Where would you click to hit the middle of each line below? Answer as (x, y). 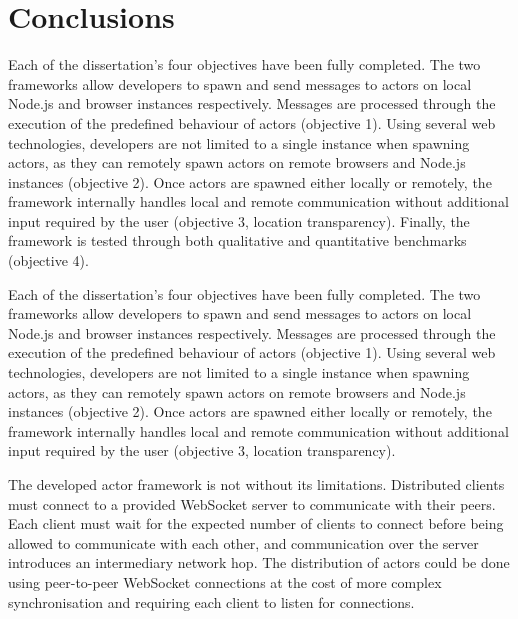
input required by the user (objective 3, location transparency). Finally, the (239, 220)
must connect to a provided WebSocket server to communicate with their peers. (252, 503)
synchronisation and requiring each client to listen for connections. (211, 601)
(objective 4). (48, 260)
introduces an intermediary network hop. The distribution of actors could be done (259, 562)
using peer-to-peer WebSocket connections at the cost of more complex (225, 581)
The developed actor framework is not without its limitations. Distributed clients (256, 484)
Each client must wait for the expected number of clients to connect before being (256, 523)
